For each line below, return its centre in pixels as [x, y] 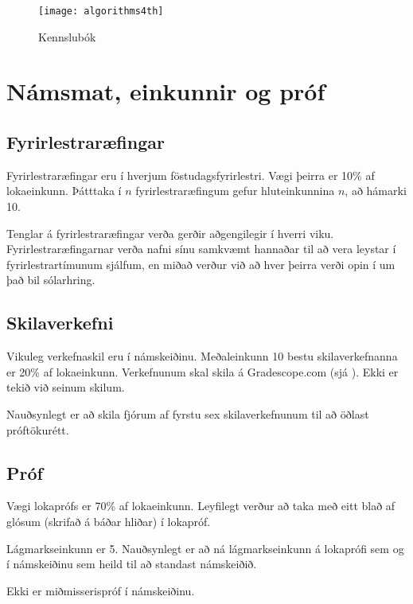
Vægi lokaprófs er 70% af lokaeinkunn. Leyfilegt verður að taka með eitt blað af [201, 506]
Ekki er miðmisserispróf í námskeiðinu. [101, 590]
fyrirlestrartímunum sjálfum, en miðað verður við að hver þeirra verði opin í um [201, 264]
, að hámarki [376, 191]
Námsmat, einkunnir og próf [166, 91]
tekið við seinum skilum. [66, 387]
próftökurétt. [38, 429]
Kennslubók [67, 36]
